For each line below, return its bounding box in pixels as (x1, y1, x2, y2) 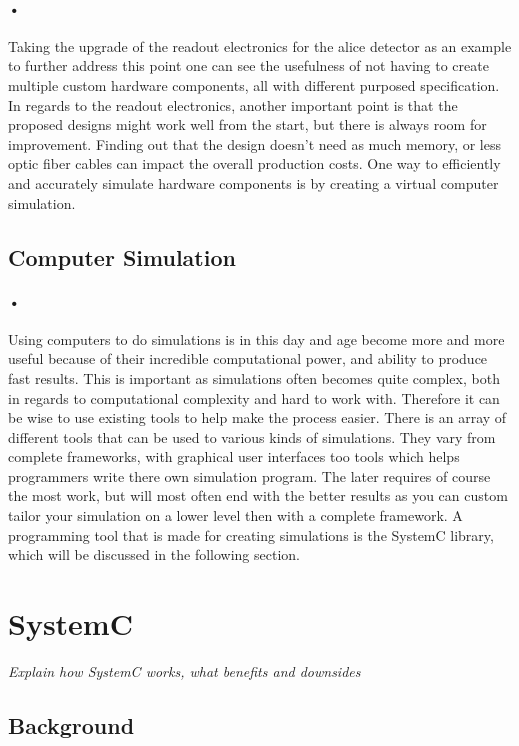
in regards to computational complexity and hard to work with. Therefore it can (8, 387, 500, 408)
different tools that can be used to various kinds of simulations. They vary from (8, 426, 496, 447)
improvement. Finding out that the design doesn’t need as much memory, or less (8, 133, 502, 154)
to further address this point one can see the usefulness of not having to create (8, 55, 489, 76)
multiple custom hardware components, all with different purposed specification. (8, 74, 500, 95)
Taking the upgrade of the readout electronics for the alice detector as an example (8, 35, 512, 56)
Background (8, 709, 135, 740)
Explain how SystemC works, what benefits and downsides (8, 660, 361, 681)
